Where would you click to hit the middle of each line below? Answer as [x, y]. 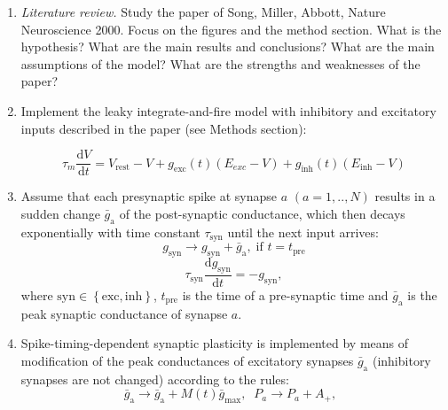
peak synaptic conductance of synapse [124, 313]
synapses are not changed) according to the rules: [155, 379]
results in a [405, 196]
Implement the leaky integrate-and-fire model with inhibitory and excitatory [228, 110]
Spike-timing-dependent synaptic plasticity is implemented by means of [215, 343]
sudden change [60, 213]
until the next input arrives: [303, 232]
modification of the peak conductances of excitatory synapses [187, 360]
